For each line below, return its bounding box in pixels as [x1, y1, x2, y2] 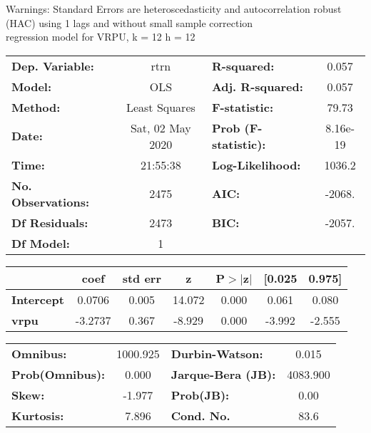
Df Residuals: [11, 214, 88, 231]
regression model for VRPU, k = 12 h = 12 [6, 29, 195, 44]
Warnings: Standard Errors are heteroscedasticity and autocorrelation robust [6, 1, 342, 16]
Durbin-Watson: [171, 345, 263, 362]
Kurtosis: [11, 407, 64, 424]
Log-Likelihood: [211, 156, 301, 173]
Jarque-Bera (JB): [171, 365, 276, 382]
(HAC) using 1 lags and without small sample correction [6, 15, 253, 30]
